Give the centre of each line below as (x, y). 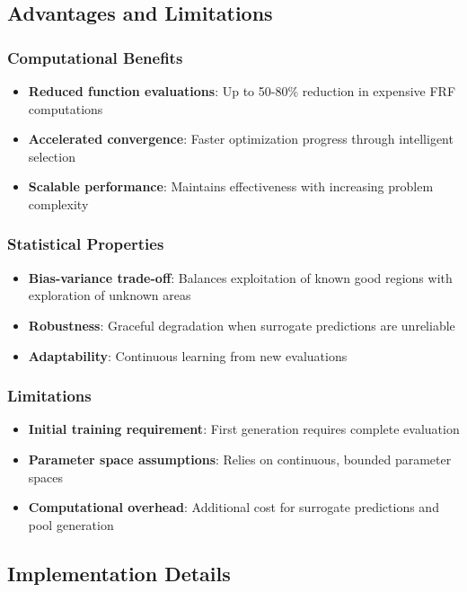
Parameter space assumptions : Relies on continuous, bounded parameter (240, 459)
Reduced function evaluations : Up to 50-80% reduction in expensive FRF (242, 91)
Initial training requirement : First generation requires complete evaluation (244, 429)
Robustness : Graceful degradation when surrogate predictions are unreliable (242, 325)
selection (52, 156)
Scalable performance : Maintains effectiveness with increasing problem (231, 186)
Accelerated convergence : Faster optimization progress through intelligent (241, 139)
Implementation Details (119, 573)
